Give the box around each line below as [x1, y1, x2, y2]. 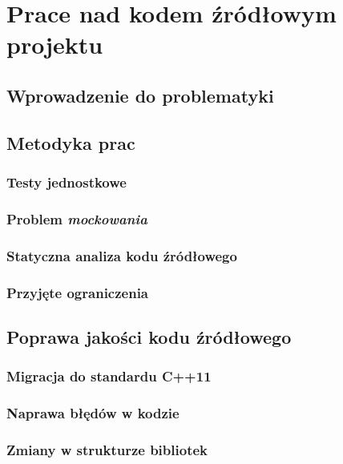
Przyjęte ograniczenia [6, 282, 149, 302]
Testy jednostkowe [6, 172, 127, 192]
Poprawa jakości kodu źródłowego [6, 324, 292, 349]
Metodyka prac [6, 130, 135, 155]
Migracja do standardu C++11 [6, 366, 212, 386]
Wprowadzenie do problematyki [6, 83, 274, 107]
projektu [6, 28, 103, 61]
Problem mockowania [6, 208, 147, 228]
